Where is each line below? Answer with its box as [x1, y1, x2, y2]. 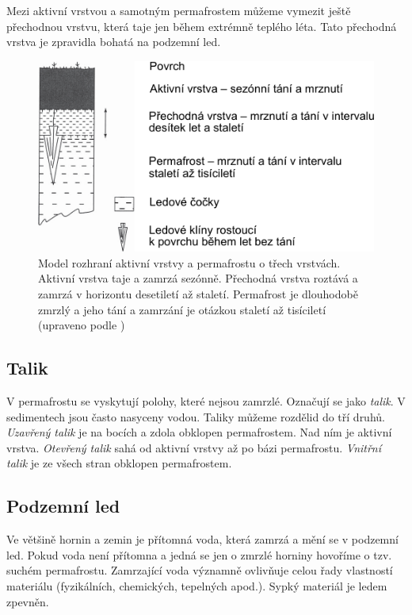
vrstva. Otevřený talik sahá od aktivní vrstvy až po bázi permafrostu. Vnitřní [6, 439, 382, 455]
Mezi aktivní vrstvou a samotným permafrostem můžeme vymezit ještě [6, 2, 351, 18]
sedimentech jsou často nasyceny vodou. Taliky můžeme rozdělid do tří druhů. [6, 408, 385, 425]
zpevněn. [6, 593, 49, 609]
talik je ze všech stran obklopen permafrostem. [6, 455, 232, 471]
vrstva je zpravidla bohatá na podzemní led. [6, 33, 221, 50]
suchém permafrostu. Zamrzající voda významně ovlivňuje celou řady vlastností [6, 562, 393, 578]
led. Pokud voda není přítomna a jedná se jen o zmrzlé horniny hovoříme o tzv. [6, 546, 392, 563]
